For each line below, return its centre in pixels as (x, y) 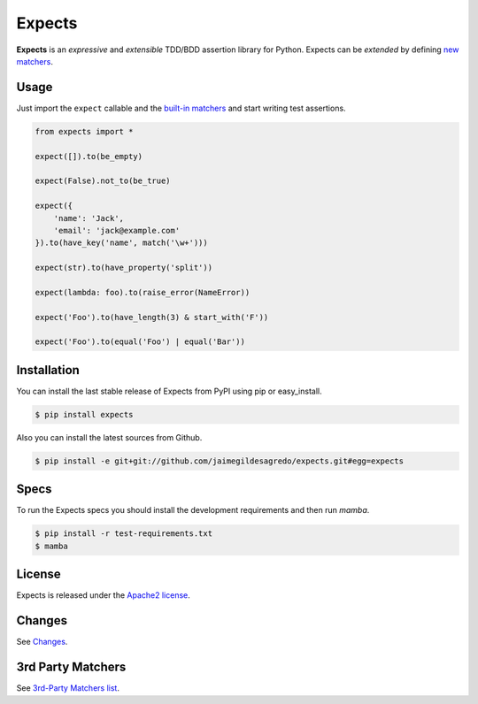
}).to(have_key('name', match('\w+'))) (121, 243)
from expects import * (84, 131)
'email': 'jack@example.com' (117, 230)
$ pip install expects (84, 414)
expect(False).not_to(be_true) (103, 181)
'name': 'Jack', (89, 218)
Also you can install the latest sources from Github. (109, 437)
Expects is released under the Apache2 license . (103, 595)
